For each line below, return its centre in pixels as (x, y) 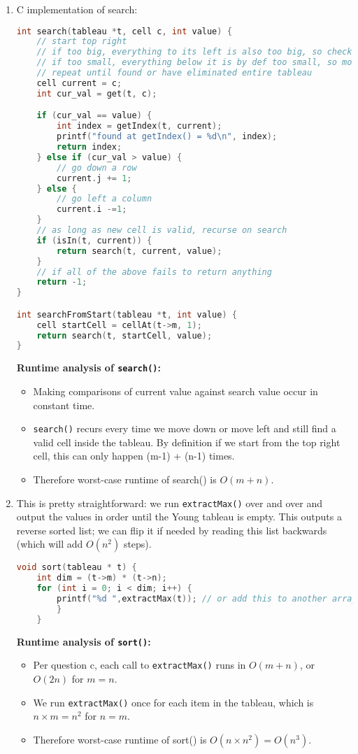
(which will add (50, 544)
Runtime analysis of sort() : (84, 641)
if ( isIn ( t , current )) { (94, 240)
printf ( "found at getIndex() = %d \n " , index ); (167, 137)
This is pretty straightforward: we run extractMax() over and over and (170, 503)
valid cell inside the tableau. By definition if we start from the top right (187, 442)
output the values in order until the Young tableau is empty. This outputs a (179, 517)
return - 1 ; (62, 282)
